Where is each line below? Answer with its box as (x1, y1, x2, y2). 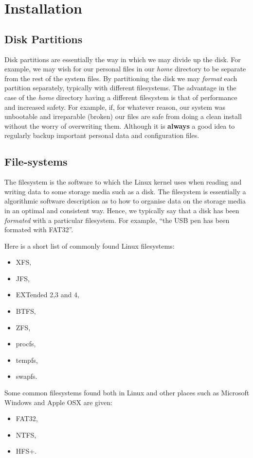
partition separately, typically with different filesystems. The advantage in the (4, 83, 236, 93)
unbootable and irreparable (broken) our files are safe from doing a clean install (4, 111, 242, 121)
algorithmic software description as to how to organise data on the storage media (4, 196, 246, 206)
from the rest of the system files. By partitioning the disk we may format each (4, 73, 237, 83)
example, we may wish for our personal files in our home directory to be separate (4, 64, 246, 74)
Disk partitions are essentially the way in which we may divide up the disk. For (4, 54, 241, 64)
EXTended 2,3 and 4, (16, 289, 79, 300)
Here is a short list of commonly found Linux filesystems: (4, 240, 175, 251)
